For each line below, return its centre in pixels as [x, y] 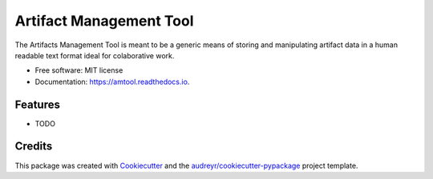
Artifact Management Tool [104, 21]
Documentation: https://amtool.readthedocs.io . [112, 82]
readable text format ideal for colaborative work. [95, 55]
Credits [34, 147]
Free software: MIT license [79, 70]
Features [37, 104]
